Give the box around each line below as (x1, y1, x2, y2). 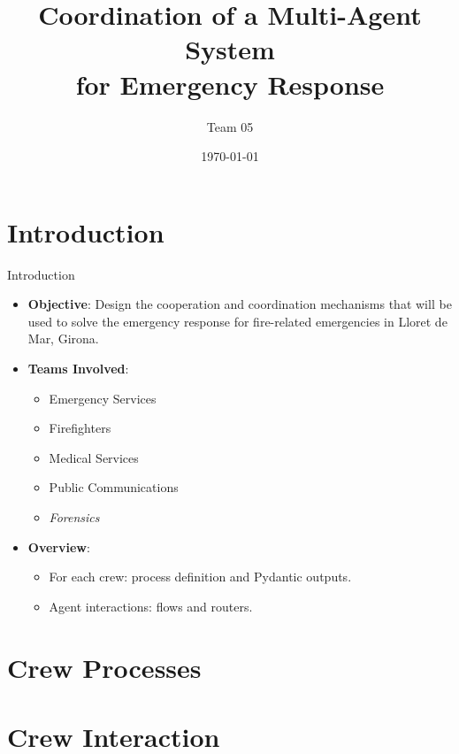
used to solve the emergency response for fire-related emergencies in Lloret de (27, 312, 448, 330)
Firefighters (49, 419, 111, 437)
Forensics (49, 507, 100, 526)
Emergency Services (49, 389, 157, 407)
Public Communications (49, 478, 179, 496)
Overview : (27, 537, 90, 556)
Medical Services (49, 448, 139, 466)
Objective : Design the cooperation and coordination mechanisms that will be (27, 295, 452, 313)
